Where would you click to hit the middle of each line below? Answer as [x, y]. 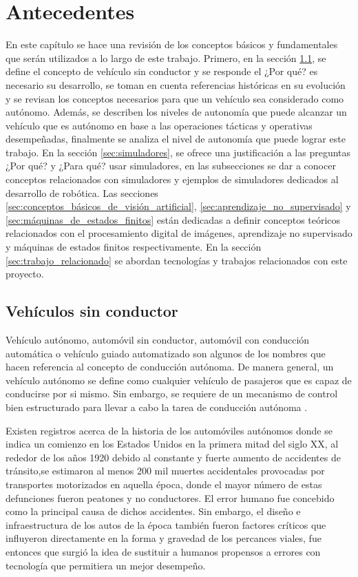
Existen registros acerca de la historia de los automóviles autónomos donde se [169, 430]
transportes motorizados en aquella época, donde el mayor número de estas [164, 484]
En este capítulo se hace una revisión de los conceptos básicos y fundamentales [172, 44]
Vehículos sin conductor [92, 311]
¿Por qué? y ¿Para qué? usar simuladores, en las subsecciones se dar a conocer [171, 166]
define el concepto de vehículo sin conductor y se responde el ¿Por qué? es [162, 71]
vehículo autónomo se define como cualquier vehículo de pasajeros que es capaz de [179, 380]
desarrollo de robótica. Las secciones [82, 192]
